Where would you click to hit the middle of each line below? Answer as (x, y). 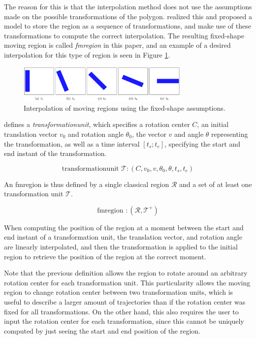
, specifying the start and (202, 143)
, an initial (213, 124)
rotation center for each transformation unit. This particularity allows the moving (127, 282)
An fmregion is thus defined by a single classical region (87, 184)
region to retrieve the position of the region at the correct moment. (105, 256)
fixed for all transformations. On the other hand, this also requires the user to (121, 311)
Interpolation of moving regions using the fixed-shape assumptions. (125, 108)
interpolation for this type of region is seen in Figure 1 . (87, 54)
